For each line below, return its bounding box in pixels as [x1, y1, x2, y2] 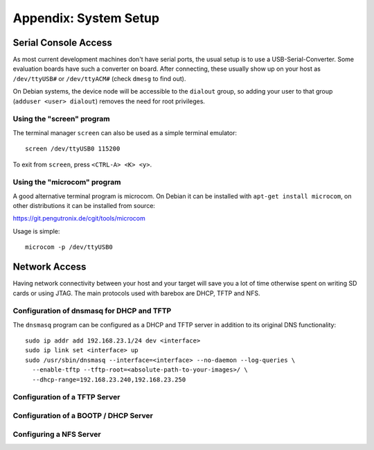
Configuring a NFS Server [12, 429, 101, 439]
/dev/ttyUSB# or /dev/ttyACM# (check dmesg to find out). [12, 74, 186, 83]
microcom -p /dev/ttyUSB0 [25, 243, 114, 251]
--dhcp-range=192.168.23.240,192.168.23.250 [32, 375, 186, 383]
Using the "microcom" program [12, 178, 121, 187]
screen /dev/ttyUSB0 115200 [25, 145, 121, 153]
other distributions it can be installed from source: [12, 202, 156, 210]
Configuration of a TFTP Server [12, 392, 121, 402]
